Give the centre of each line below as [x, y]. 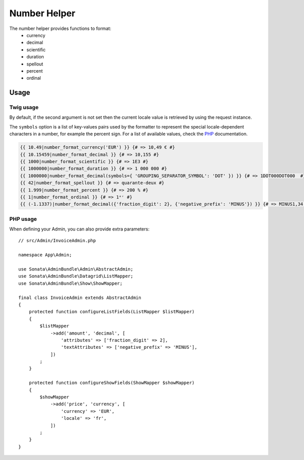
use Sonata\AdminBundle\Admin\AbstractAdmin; [76, 269]
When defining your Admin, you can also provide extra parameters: [79, 229]
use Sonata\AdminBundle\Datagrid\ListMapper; [76, 276]
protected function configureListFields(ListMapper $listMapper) [112, 312]
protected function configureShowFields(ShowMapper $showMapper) [112, 383]
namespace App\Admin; [45, 255]
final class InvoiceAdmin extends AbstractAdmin [80, 298]
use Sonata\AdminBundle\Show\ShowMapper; [70, 283]
